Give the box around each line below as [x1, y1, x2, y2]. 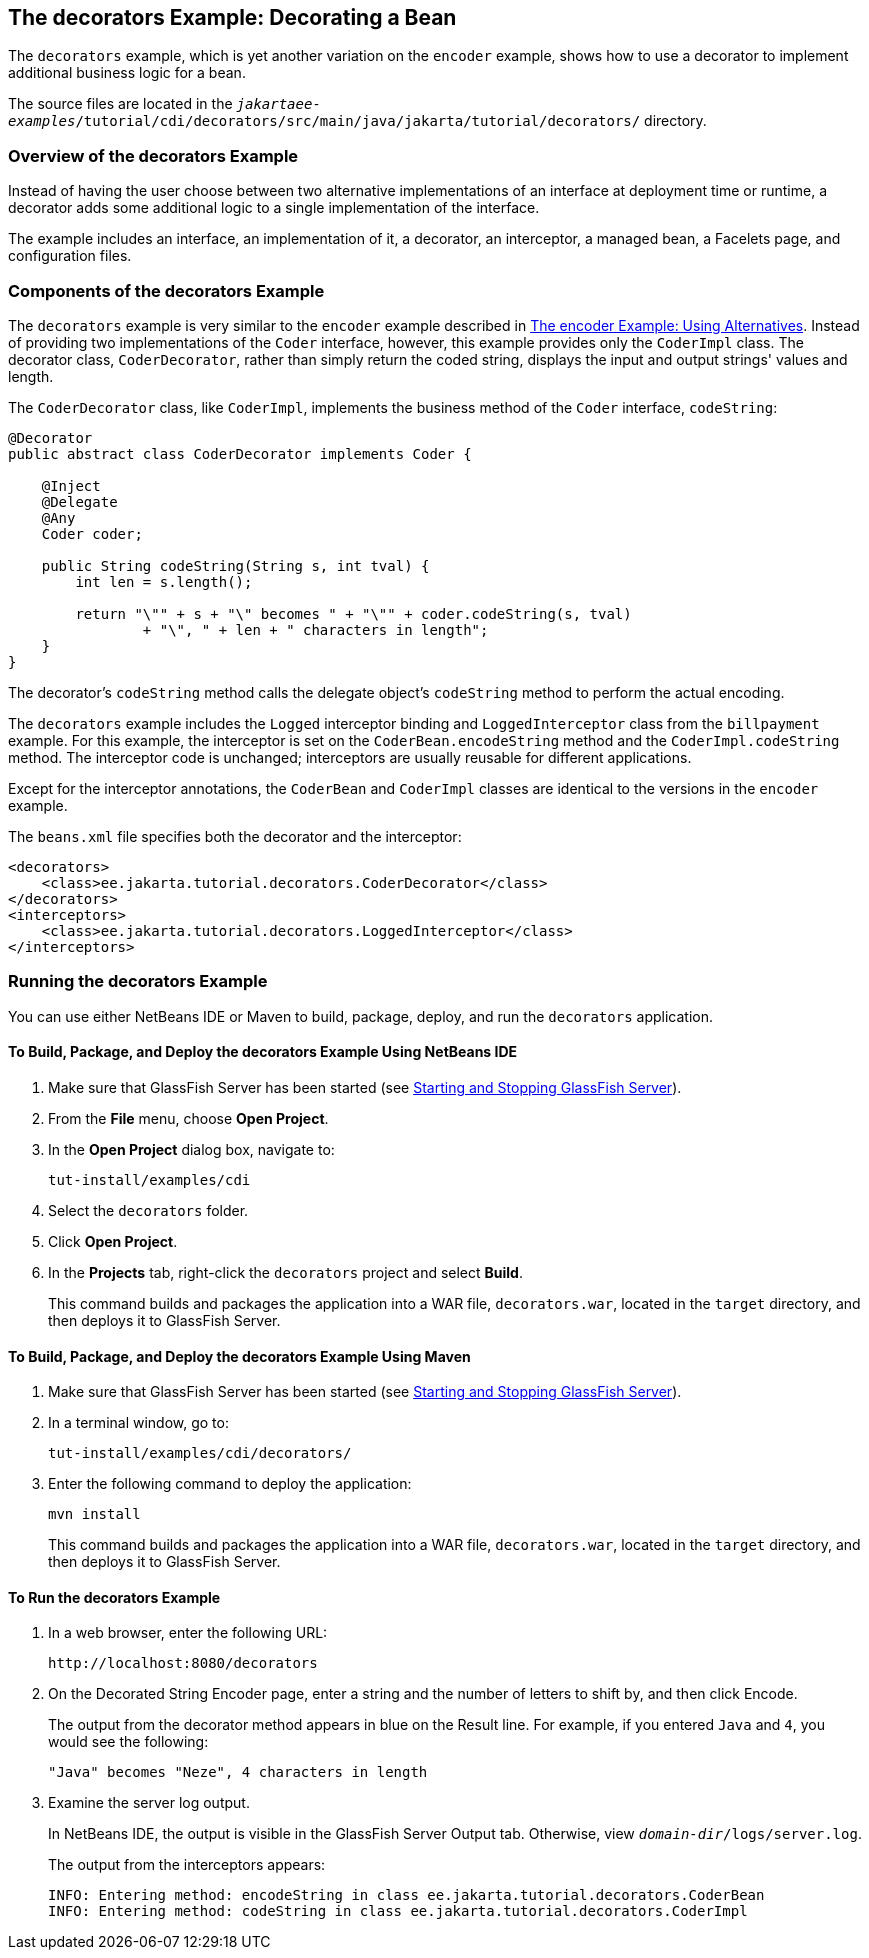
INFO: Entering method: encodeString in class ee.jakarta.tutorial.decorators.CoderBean [48, 1887, 765, 1904]
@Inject [41, 477, 101, 494]
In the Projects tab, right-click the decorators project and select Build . [48, 1263, 523, 1281]
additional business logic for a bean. [8, 64, 246, 82]
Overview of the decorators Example [8, 145, 299, 166]
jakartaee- [236, 96, 321, 113]
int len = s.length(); [75, 573, 253, 590]
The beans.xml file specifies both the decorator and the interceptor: [8, 827, 462, 845]
